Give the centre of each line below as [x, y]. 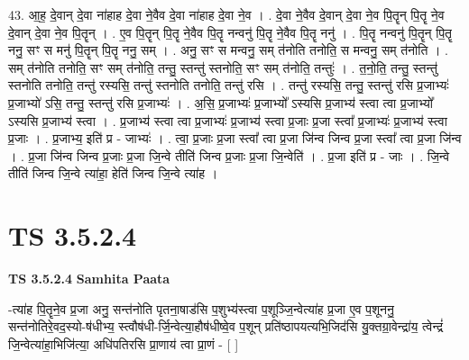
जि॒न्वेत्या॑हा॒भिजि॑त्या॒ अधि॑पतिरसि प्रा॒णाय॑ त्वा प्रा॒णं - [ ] [124, 343]
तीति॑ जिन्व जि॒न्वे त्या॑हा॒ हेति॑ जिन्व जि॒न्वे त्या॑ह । [113, 173]
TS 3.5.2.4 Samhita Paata [89, 279]
